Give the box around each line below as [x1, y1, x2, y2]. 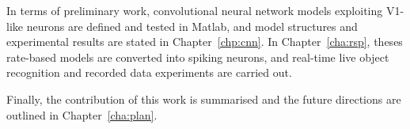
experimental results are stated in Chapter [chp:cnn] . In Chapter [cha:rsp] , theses [6, 33, 403, 50]
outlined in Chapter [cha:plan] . [6, 106, 158, 123]
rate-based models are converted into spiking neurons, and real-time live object [6, 48, 389, 65]
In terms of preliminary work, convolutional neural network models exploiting [6, 2, 383, 18]
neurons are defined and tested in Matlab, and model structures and [26, 17, 358, 34]
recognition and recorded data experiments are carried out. [6, 64, 292, 81]
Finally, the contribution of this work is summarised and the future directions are [6, 90, 401, 107]
